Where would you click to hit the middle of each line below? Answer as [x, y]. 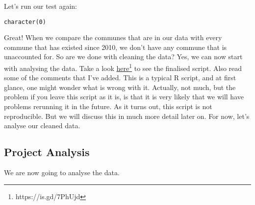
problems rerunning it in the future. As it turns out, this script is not [108, 106]
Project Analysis [47, 152]
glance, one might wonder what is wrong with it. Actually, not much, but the [120, 87]
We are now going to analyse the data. [62, 172]
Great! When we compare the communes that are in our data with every [113, 37]
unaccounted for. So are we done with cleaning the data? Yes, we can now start [123, 57]
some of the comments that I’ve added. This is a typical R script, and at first [120, 78]
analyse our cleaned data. [42, 125]
